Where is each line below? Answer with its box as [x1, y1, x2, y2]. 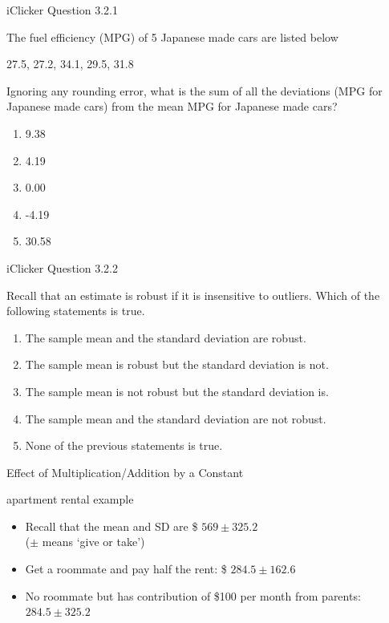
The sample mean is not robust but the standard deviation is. [25, 382, 329, 399]
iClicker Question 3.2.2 [6, 259, 118, 276]
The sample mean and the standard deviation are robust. [25, 329, 306, 346]
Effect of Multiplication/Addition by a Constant [6, 463, 244, 480]
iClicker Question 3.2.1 [6, 2, 118, 18]
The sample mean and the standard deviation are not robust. [25, 410, 326, 427]
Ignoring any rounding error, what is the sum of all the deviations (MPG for [6, 82, 383, 99]
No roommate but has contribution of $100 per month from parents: [25, 587, 361, 604]
